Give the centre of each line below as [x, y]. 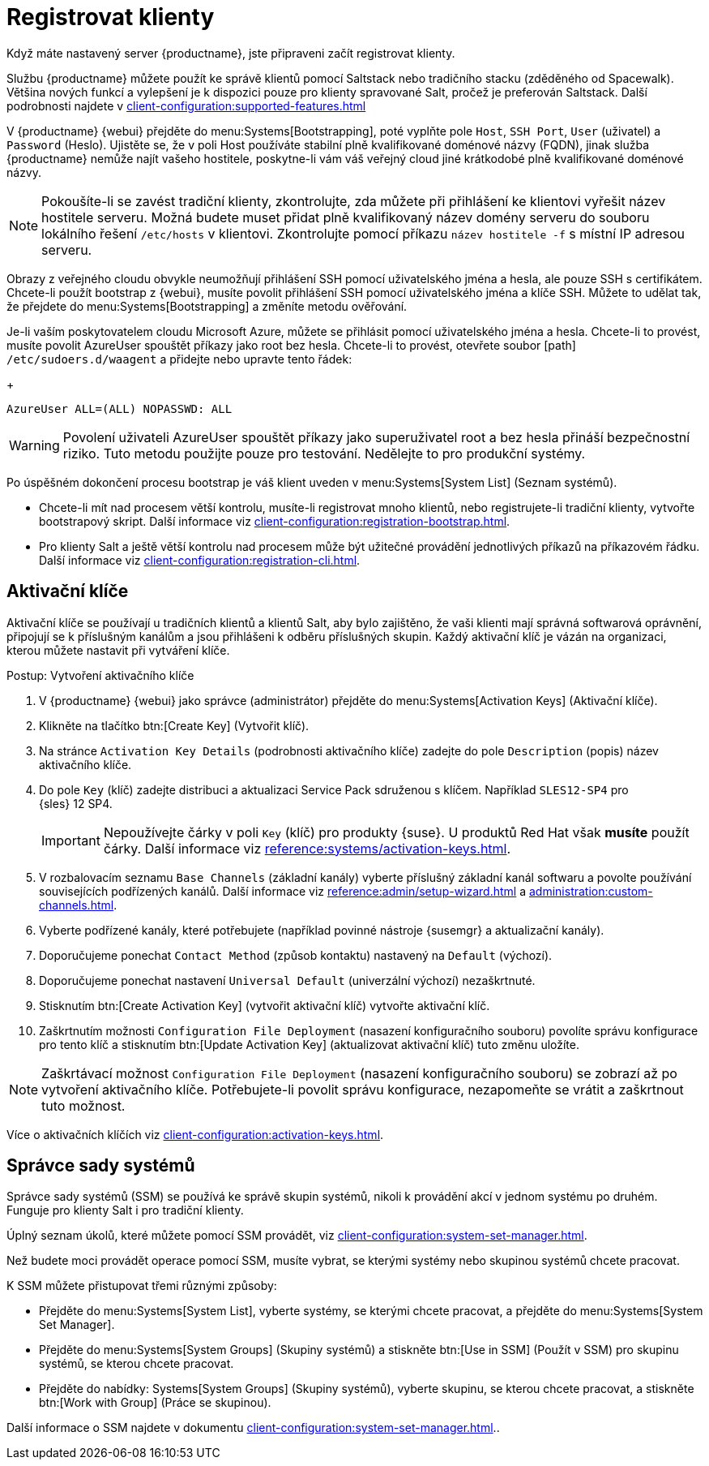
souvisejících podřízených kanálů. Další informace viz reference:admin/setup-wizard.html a [283, 891]
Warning [34, 445]
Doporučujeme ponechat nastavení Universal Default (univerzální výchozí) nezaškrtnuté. [287, 980]
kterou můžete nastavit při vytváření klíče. [118, 650]
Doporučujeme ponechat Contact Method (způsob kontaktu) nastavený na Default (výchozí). [296, 955]
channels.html [77, 905]
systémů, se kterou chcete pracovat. [137, 1364]
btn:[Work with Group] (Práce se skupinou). [155, 1403]
